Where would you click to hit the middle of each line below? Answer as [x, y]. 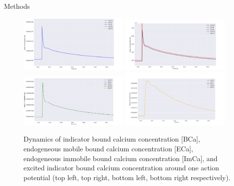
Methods [17, 6]
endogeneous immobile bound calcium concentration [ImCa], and [121, 158]
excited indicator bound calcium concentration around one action [121, 168]
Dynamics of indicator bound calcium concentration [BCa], [112, 139]
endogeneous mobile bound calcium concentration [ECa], [108, 148]
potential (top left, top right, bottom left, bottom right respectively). [127, 177]
